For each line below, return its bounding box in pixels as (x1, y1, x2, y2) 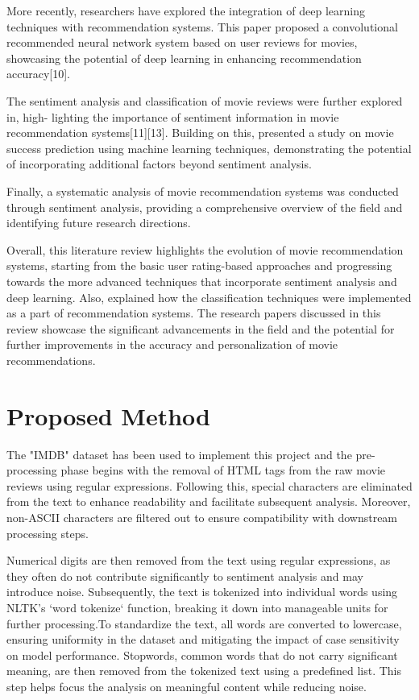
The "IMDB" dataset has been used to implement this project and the (6, 445, 352, 462)
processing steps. (6, 524, 89, 541)
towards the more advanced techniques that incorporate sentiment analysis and (6, 272, 397, 289)
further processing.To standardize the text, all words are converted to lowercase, (6, 615, 402, 632)
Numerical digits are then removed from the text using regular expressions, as (6, 552, 391, 569)
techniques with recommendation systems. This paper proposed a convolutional (6, 18, 398, 35)
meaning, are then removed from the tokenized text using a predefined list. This (6, 662, 401, 679)
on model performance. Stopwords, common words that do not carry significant (6, 646, 398, 663)
